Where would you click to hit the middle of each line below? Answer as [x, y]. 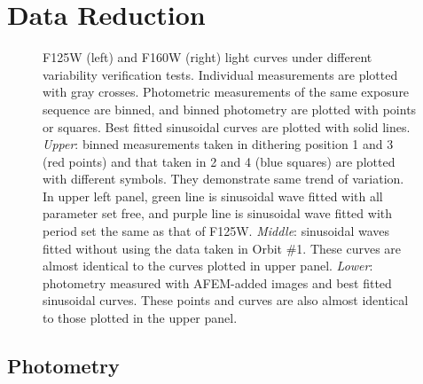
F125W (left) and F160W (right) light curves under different [208, 57]
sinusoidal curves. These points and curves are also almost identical [226, 300]
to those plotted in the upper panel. [140, 318]
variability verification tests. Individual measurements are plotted [220, 74]
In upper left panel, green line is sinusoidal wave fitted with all [213, 196]
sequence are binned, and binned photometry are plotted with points [230, 109]
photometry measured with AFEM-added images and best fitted [217, 282]
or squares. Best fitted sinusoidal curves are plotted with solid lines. [227, 126]
